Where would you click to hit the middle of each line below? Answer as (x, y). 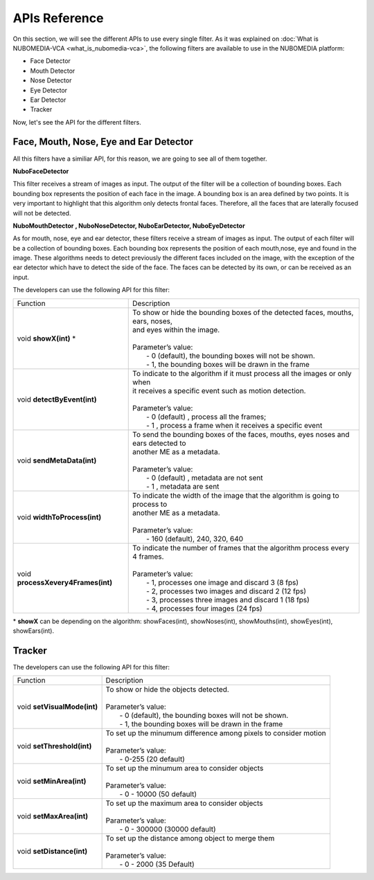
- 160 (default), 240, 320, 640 (195, 539)
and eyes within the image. (176, 330)
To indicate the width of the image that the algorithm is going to (236, 495)
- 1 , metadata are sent (183, 486)
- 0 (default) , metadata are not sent (205, 478)
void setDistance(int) (52, 852)
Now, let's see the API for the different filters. (77, 122)
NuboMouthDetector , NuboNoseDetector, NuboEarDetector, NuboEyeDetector (129, 226)
